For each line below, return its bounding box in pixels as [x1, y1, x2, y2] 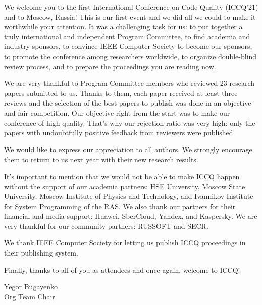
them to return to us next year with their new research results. [4, 154, 198, 165]
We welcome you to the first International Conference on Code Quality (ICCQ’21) [4, 2, 258, 12]
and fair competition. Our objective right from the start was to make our [4, 107, 230, 118]
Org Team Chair [4, 291, 55, 301]
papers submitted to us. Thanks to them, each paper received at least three [4, 87, 238, 98]
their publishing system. [4, 247, 78, 258]
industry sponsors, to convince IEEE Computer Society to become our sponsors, [4, 41, 252, 52]
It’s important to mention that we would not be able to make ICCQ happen [4, 171, 240, 181]
